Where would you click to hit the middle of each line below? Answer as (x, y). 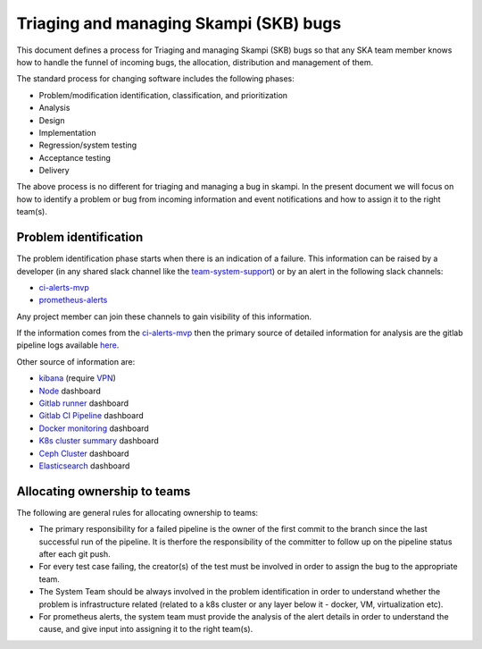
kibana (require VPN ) (77, 378)
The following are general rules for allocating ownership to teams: (137, 512)
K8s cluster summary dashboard (99, 441)
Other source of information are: (76, 361)
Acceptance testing (75, 157)
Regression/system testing (88, 145)
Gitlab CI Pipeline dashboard (91, 416)
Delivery (54, 171)
